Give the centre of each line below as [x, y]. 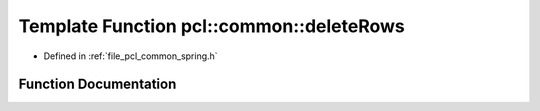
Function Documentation [97, 84]
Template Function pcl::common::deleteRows [211, 26]
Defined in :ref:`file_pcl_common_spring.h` [131, 56]
